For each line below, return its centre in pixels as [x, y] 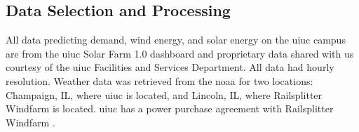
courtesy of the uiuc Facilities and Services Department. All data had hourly [170, 67]
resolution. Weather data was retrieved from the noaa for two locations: [160, 80]
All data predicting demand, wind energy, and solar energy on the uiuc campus [176, 40]
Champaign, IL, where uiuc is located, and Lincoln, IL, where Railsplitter [164, 94]
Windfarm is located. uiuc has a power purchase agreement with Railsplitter [170, 108]
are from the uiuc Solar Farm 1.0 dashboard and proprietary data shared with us [180, 53]
